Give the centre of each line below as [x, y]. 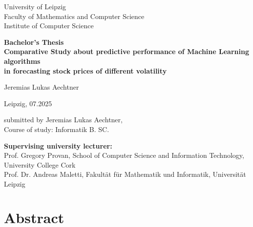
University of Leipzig [35, 6]
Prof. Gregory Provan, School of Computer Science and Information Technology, [124, 155]
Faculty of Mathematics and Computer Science [74, 16]
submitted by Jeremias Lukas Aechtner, [63, 120]
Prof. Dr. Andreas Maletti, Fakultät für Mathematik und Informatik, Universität [125, 174]
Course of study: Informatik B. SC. [57, 129]
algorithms [22, 61]
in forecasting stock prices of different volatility [85, 70]
